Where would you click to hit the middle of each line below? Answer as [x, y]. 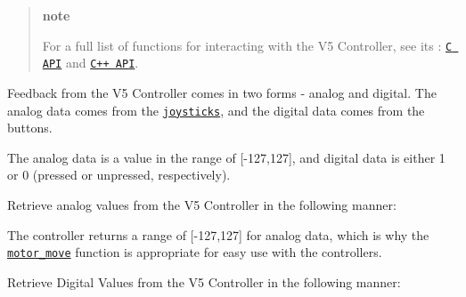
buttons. [30, 128]
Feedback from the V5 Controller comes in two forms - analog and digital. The [222, 92]
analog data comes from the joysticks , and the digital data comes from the [216, 110]
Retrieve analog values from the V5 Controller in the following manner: [202, 204]
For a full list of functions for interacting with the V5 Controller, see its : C [247, 45]
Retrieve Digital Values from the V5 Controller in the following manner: [204, 281]
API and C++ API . [90, 63]
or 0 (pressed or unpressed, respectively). [119, 175]
